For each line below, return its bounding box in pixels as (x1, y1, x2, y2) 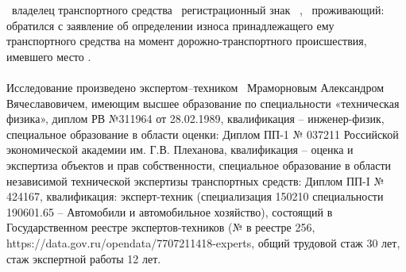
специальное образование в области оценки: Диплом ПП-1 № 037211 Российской (6, 125, 399, 142)
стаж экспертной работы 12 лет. (6, 250, 161, 266)
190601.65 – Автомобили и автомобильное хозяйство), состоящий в (6, 203, 333, 220)
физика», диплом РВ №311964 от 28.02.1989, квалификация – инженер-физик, (6, 110, 385, 127)
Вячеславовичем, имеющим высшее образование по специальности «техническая (6, 94, 400, 111)
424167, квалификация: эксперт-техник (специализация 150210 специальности (6, 188, 384, 205)
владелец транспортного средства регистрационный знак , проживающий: (11, 2, 385, 17)
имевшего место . (6, 48, 91, 64)
